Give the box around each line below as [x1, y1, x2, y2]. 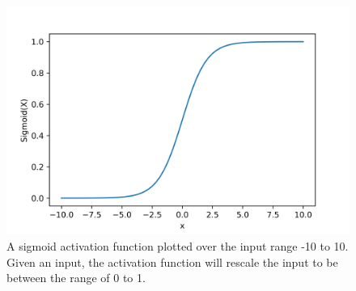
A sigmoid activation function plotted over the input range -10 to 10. [6, 237, 349, 254]
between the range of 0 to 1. [6, 269, 146, 286]
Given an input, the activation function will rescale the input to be [6, 253, 338, 270]
